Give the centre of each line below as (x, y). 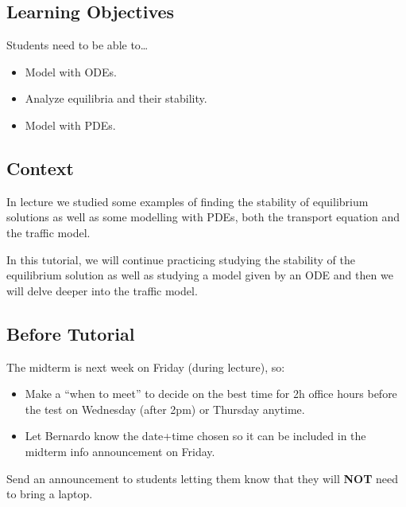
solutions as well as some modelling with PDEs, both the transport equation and (203, 217)
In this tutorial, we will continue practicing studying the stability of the (181, 259)
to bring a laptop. (50, 494)
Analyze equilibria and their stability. (116, 98)
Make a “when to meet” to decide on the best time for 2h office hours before (211, 394)
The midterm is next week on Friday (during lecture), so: (146, 367)
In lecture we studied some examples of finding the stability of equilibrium (188, 201)
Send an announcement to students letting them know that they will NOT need (203, 478)
